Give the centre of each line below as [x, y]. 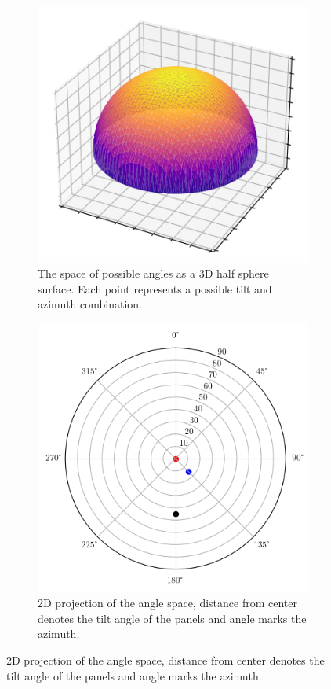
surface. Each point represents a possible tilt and [155, 288]
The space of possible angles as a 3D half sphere [153, 273]
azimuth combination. [90, 304]
